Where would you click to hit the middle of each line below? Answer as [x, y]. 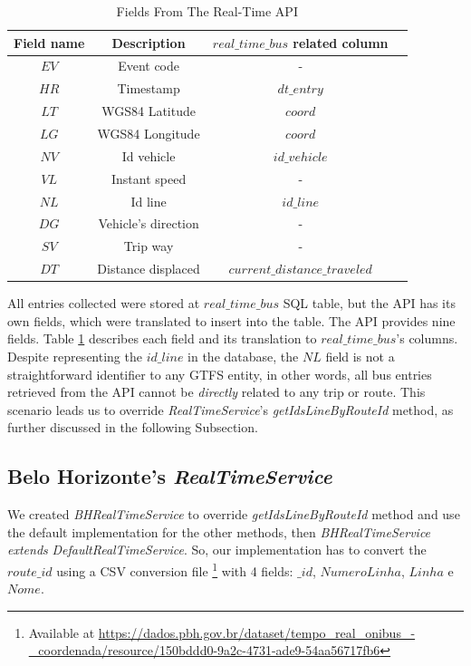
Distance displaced [149, 269]
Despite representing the [75, 356]
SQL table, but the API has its [369, 303]
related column [341, 42]
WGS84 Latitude [149, 111]
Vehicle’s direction [149, 223]
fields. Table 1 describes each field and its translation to [162, 338]
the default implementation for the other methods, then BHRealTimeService [219, 531]
